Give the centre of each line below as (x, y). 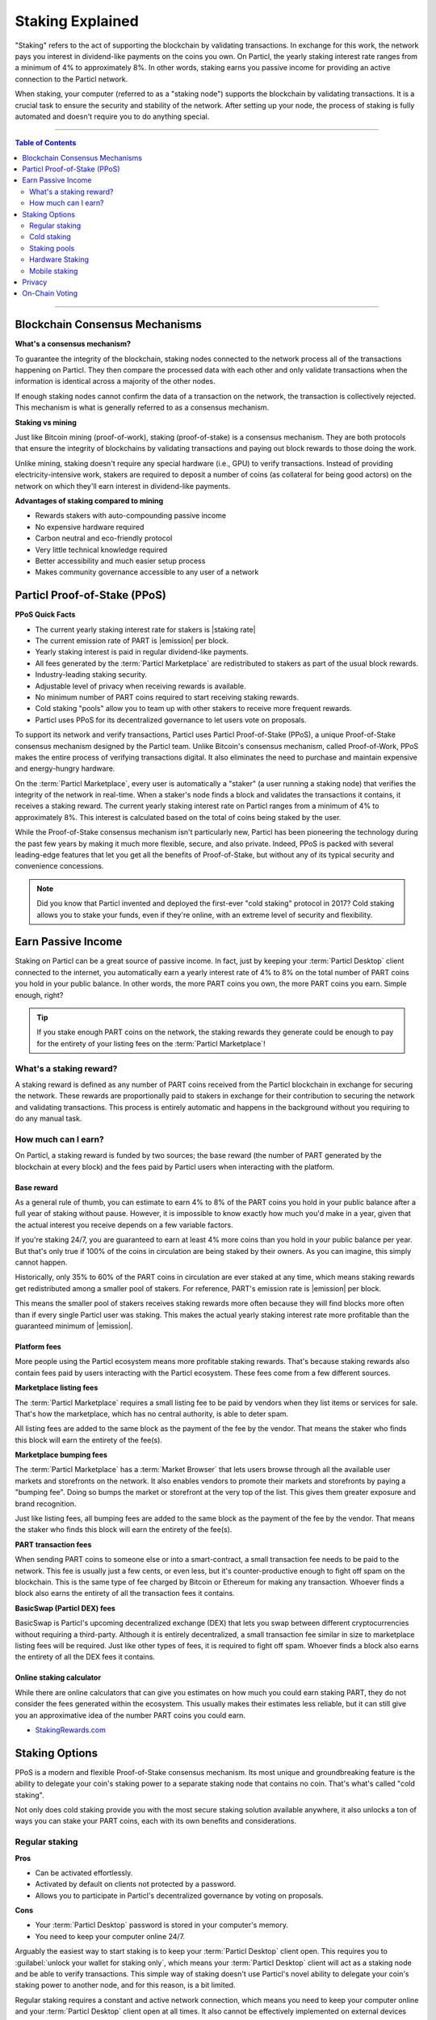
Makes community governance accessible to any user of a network (147, 572)
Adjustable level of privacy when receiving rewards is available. (140, 686)
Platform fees (38, 1346)
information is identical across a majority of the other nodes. (115, 381)
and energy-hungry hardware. (65, 768)
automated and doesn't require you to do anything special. (112, 116)
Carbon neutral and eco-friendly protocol (104, 538)
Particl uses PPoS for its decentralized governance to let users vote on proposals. (171, 720)
